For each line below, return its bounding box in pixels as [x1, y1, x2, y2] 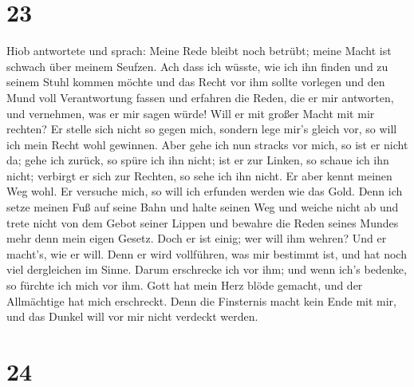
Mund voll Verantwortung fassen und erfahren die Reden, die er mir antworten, [6, 89, 394, 105]
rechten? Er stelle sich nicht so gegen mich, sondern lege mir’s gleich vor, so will [6, 120, 397, 137]
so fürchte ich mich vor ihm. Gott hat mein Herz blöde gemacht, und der [6, 277, 363, 294]
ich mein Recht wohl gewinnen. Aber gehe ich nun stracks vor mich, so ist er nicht [6, 136, 408, 152]
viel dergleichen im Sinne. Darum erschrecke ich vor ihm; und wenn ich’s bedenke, [6, 261, 407, 278]
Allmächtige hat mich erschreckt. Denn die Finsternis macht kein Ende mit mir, [6, 292, 396, 309]
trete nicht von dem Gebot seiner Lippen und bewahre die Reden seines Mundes [6, 214, 399, 231]
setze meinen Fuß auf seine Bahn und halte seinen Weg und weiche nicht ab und [6, 199, 399, 215]
